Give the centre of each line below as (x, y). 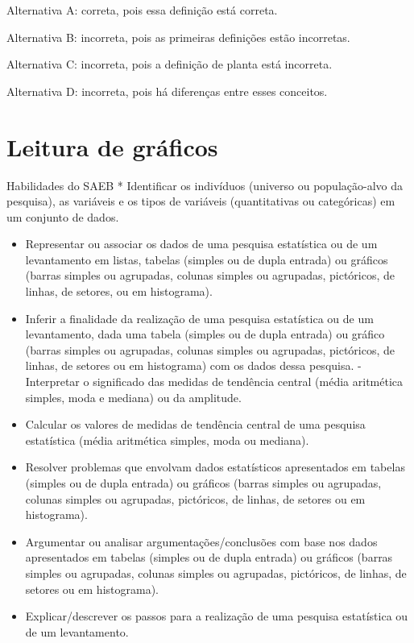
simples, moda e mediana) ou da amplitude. (133, 397)
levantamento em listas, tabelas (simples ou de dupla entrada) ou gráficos (207, 259)
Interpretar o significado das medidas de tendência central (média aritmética (214, 382)
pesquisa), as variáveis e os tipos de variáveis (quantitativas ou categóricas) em (201, 201)
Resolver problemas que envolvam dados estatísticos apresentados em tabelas (215, 467)
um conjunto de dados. (63, 216)
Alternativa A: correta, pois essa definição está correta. (142, 10)
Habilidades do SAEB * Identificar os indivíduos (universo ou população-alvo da (205, 185)
